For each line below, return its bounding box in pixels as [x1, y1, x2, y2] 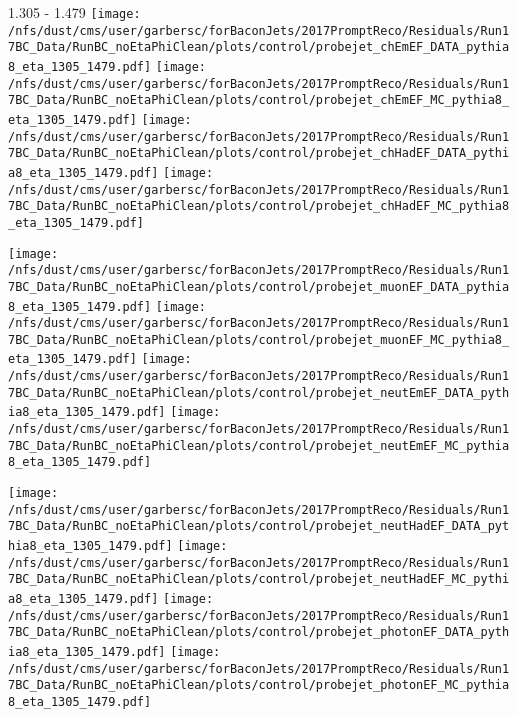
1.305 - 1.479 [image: [8, 2, 141, 22]
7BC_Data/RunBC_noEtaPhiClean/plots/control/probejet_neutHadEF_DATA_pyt [8, 519, 510, 534]
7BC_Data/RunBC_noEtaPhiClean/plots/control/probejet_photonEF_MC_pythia [8, 678, 510, 693]
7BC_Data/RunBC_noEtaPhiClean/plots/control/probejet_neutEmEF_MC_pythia [8, 438, 510, 453]
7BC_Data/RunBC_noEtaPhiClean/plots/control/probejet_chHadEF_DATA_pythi [8, 146, 510, 161]
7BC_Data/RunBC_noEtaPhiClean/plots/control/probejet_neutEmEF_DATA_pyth [8, 385, 510, 400]
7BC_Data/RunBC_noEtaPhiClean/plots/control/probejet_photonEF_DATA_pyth [8, 625, 510, 640]
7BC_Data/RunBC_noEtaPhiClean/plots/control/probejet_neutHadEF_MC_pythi [8, 572, 510, 587]
